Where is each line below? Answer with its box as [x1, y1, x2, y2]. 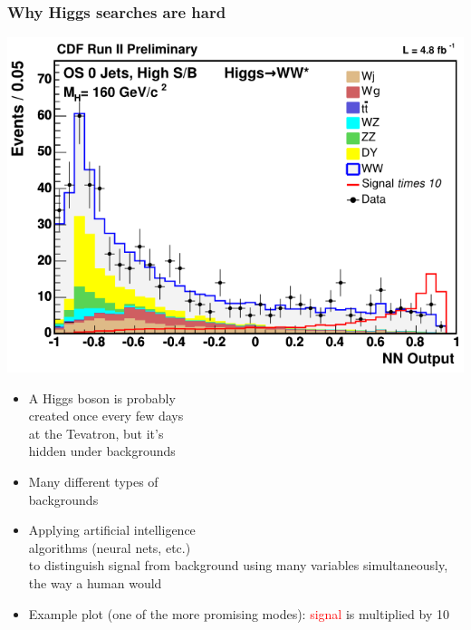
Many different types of [28, 471, 159, 490]
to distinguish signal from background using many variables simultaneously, [28, 556, 448, 575]
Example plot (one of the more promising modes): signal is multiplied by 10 [28, 604, 449, 623]
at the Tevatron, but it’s [28, 423, 164, 442]
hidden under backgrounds [28, 441, 176, 460]
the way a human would [28, 573, 162, 592]
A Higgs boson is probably [28, 388, 176, 407]
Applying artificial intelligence [28, 520, 196, 539]
